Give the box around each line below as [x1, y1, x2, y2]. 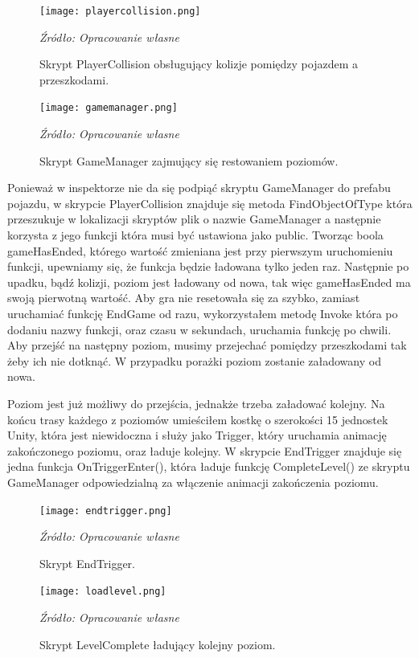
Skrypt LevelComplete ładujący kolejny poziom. [39, 636, 276, 652]
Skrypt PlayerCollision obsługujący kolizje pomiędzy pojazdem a [39, 55, 359, 72]
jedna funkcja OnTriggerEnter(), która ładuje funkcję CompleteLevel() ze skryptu [7, 458, 410, 475]
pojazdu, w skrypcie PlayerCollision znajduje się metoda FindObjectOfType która [7, 194, 413, 211]
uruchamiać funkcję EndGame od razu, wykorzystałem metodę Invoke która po [7, 305, 398, 322]
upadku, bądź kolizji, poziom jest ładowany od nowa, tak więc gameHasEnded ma [7, 273, 411, 290]
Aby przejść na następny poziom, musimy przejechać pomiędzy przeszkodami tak [7, 337, 407, 354]
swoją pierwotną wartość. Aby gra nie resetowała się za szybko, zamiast [7, 289, 360, 306]
